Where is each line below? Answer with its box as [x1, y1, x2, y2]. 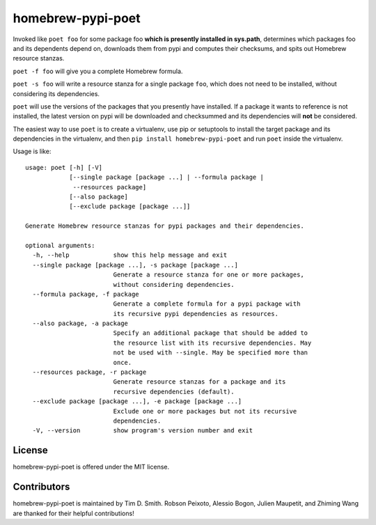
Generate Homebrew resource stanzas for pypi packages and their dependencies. [25, 222, 304, 230]
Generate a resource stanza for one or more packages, [113, 271, 304, 279]
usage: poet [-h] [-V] [25, 164, 103, 171]
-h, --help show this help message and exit [32, 251, 228, 259]
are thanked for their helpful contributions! [13, 509, 135, 517]
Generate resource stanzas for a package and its [113, 378, 286, 386]
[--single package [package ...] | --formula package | [69, 173, 264, 181]
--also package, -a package [32, 320, 129, 327]
